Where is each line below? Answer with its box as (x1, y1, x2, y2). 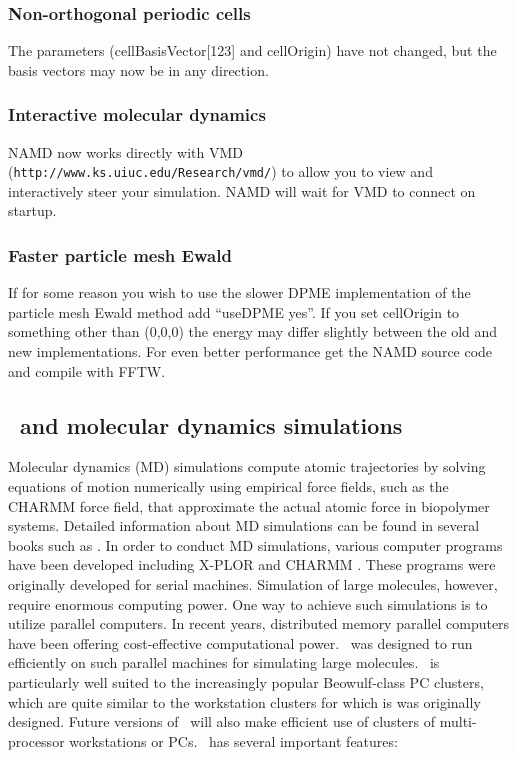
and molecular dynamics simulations (20, 409, 403, 440)
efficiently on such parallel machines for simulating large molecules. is (8, 652, 440, 673)
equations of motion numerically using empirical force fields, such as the (8, 476, 449, 497)
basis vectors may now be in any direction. (8, 59, 269, 80)
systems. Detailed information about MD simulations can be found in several (8, 515, 480, 536)
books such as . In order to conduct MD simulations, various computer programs (8, 534, 503, 555)
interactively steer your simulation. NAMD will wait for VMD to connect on (8, 180, 476, 201)
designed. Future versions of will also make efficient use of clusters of (8, 711, 436, 732)
